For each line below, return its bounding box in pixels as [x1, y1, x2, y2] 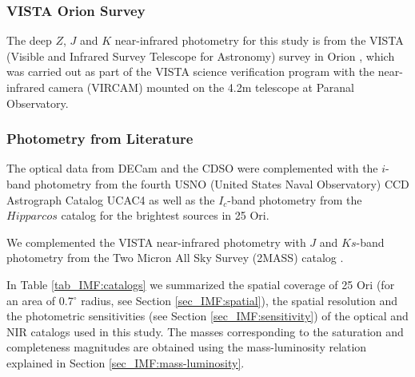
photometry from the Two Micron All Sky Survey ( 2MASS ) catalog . [6, 249, 344, 266]
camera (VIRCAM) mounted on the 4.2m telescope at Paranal [48, 79, 354, 95]
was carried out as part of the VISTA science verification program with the [6, 63, 375, 80]
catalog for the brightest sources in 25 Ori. [61, 207, 269, 224]
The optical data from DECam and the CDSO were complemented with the [6, 160, 378, 177]
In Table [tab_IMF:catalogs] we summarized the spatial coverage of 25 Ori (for [6, 276, 395, 292]
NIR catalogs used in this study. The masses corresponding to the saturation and [6, 323, 404, 339]
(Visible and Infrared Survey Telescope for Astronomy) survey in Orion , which [6, 47, 395, 64]
